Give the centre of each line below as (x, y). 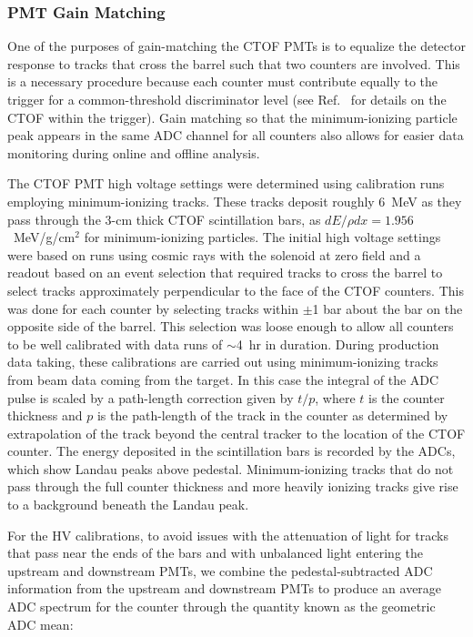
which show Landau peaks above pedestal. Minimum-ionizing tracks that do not (231, 468)
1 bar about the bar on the (387, 308)
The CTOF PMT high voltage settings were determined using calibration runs (226, 183)
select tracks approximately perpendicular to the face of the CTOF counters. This (236, 290)
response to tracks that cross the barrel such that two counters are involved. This (234, 63)
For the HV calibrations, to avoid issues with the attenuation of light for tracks (228, 535)
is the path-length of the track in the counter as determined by (272, 415)
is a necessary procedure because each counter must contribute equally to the (223, 81)
